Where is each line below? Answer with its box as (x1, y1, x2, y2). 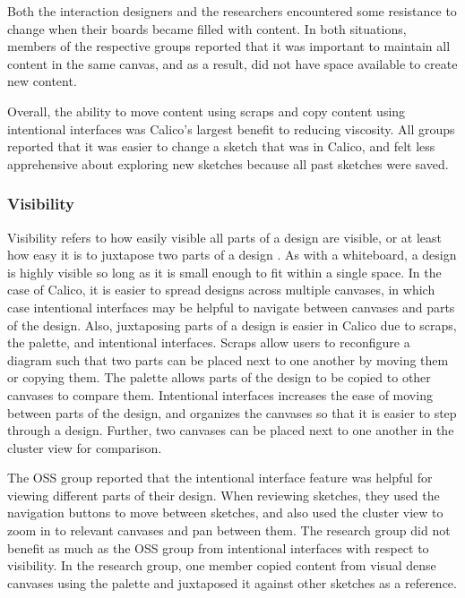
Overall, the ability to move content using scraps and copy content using (7, 101, 406, 120)
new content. (7, 72, 77, 90)
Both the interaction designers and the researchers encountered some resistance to (7, 2, 457, 20)
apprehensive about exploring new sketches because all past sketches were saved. (7, 154, 449, 173)
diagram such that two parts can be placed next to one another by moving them (7, 350, 449, 369)
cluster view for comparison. (7, 438, 162, 457)
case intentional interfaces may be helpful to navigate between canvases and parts (7, 297, 455, 316)
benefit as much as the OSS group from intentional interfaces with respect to (7, 538, 429, 557)
